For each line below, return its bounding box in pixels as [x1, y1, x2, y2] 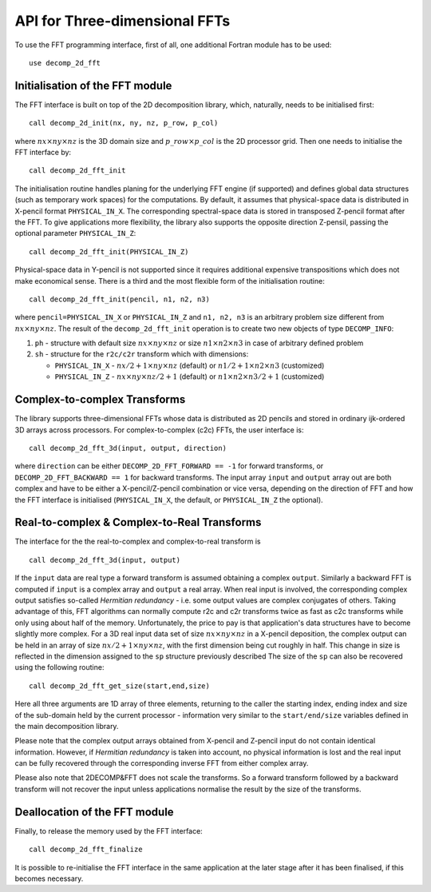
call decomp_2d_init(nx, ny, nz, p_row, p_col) [29, 118, 219, 128]
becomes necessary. [14, 874, 84, 883]
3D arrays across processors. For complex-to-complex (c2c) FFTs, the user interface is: [14, 424, 304, 435]
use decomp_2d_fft [29, 58, 101, 67]
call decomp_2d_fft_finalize [29, 845, 143, 854]
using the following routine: [14, 663, 105, 672]
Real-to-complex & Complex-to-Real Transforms [14, 516, 262, 529]
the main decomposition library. [14, 721, 119, 731]
